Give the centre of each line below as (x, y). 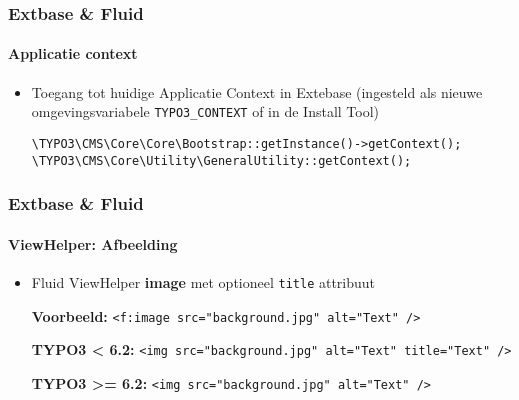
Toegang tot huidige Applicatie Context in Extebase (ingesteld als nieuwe (257, 91)
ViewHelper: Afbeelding (93, 243)
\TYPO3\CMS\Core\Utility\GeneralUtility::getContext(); (221, 160)
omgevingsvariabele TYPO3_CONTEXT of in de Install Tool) (205, 111)
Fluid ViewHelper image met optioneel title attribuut (203, 281)
